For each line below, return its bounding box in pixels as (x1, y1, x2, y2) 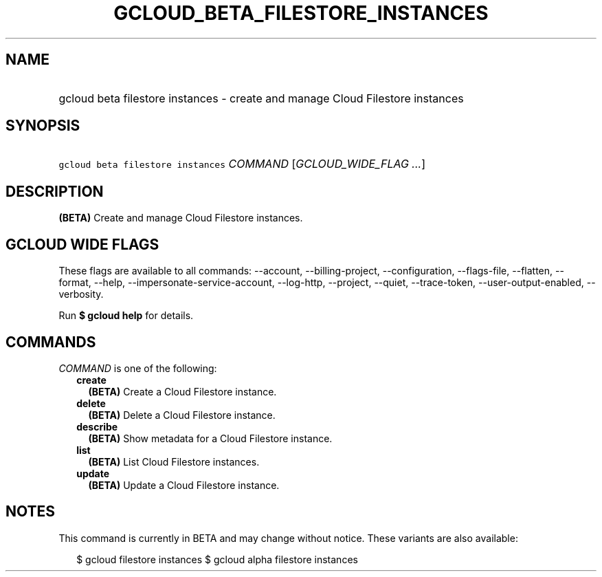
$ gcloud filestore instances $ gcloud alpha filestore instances (76, 553, 358, 565)
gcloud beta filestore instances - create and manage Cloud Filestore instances (58, 91, 464, 105)
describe (76, 420, 118, 433)
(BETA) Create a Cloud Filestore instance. (88, 385, 277, 398)
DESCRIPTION (5, 182, 104, 200)
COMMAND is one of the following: (58, 362, 217, 374)
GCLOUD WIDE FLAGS (5, 235, 159, 253)
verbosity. (58, 288, 104, 301)
